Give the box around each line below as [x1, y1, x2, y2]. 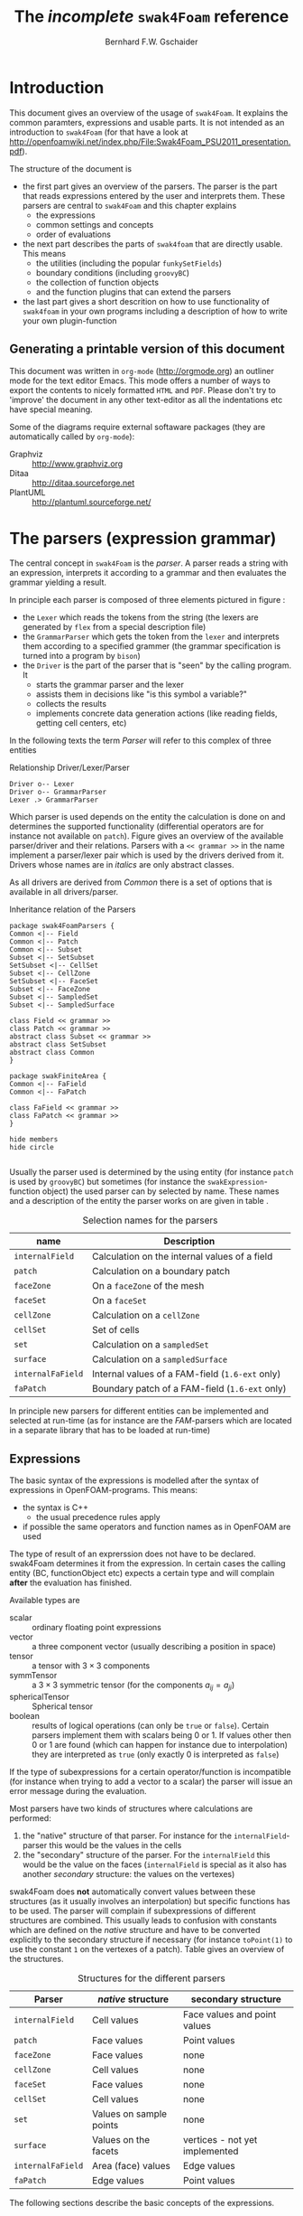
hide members [9, 1135, 59, 1144]
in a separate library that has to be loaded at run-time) [9, 1425, 211, 1436]
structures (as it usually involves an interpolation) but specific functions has [9, 1896, 290, 1907]
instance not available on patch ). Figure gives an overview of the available [9, 831, 284, 841]
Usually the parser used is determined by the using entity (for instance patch [9, 1167, 294, 1178]
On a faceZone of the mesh [91, 1280, 205, 1292]
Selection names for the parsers [82, 1214, 218, 1226]
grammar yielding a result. [9, 577, 106, 588]
